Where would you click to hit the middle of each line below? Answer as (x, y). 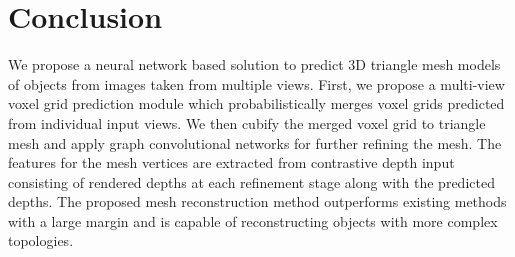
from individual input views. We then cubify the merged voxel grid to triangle (247, 122)
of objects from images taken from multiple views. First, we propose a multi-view (256, 83)
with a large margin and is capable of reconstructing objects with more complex (253, 220)
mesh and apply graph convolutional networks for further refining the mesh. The (255, 142)
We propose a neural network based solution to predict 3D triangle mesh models (254, 64)
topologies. (41, 240)
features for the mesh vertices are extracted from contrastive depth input (231, 162)
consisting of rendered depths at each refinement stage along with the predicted (251, 181)
